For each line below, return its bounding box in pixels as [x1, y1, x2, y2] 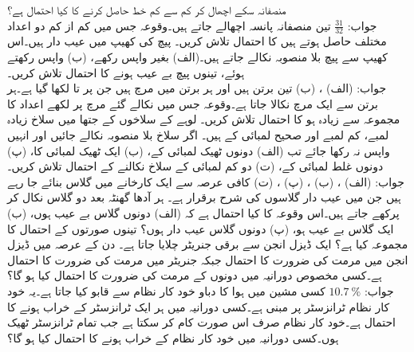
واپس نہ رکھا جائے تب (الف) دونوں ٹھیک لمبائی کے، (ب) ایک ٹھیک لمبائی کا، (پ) [7, 142, 390, 158]
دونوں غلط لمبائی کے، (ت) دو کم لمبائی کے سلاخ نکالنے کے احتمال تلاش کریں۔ [7, 158, 384, 174]
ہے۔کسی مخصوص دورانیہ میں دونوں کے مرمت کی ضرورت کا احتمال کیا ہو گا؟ [7, 267, 382, 284]
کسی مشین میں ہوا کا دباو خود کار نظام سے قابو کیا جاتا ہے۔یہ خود [7, 282, 325, 299]
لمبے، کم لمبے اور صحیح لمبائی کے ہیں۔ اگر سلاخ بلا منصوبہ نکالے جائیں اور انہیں [7, 126, 389, 143]
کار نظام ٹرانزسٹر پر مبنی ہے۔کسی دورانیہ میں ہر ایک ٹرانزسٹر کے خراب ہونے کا [7, 298, 390, 315]
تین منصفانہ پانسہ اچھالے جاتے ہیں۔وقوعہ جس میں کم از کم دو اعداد [7, 17, 331, 33]
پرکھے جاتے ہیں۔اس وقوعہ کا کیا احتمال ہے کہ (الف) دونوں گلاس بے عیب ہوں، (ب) [7, 204, 400, 221]
